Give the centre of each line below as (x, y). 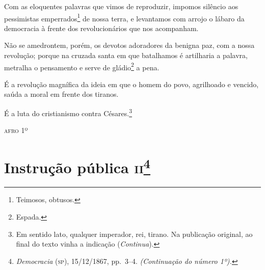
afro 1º (16, 130)
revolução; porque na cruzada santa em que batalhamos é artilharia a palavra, (126, 55)
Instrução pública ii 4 (77, 166)
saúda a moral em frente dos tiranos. (61, 94)
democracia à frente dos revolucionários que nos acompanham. (101, 28)
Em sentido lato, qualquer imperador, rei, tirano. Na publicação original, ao (134, 234)
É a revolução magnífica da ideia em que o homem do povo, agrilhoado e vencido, (131, 84)
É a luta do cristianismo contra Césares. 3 (68, 112)
